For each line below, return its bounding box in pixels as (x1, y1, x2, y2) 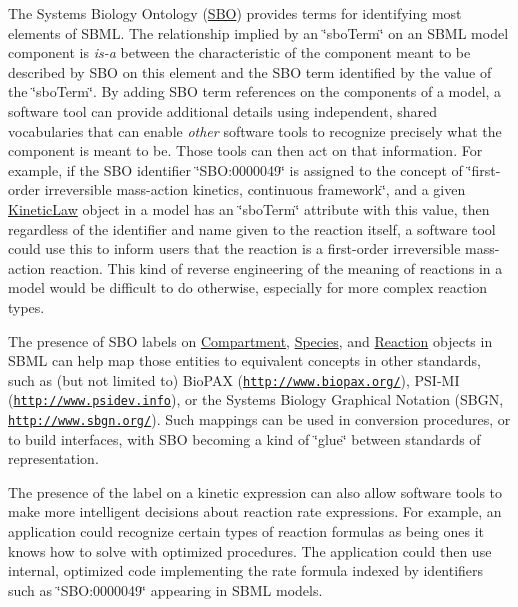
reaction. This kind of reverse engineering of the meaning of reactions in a (49, 257, 503, 278)
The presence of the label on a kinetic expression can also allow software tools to (8, 481, 503, 502)
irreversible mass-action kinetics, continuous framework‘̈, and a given (44, 179, 466, 200)
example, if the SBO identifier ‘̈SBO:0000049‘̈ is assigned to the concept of (8, 159, 463, 180)
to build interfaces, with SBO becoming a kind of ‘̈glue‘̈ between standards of (8, 428, 481, 449)
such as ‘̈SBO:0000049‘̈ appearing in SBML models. (8, 579, 323, 600)
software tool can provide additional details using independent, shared (8, 100, 438, 121)
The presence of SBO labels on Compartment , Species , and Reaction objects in (8, 330, 493, 351)
